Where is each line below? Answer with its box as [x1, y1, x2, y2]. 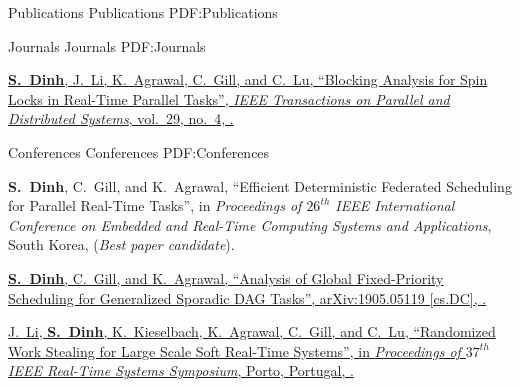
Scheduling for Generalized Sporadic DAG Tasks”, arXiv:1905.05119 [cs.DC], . [8, 287, 487, 308]
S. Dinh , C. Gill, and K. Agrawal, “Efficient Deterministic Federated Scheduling [8, 175, 512, 196]
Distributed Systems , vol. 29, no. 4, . [8, 108, 234, 129]
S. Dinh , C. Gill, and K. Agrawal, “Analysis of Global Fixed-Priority [8, 267, 444, 288]
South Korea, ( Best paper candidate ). [8, 234, 235, 255]
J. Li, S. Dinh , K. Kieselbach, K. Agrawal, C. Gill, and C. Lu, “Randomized [8, 321, 496, 342]
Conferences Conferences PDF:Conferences [8, 141, 270, 162]
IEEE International [335, 195, 455, 216]
